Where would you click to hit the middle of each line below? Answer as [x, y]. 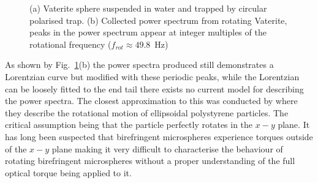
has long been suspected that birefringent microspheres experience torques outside [159, 136]
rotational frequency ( [70, 44]
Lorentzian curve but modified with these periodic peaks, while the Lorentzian [152, 76]
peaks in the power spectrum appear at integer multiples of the [148, 32]
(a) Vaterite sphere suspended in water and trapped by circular [148, 8]
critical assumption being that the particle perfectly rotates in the [129, 125]
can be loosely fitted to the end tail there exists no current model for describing [154, 88]
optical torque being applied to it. [68, 172]
